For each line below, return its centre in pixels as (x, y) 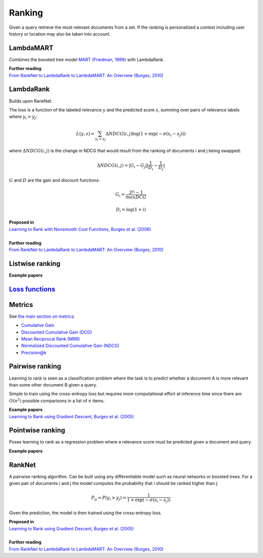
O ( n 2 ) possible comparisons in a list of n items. (57, 400)
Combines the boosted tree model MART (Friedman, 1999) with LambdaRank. (87, 59)
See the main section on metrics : (42, 316)
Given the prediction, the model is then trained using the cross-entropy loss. (85, 513)
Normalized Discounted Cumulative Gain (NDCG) (70, 346)
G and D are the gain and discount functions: (54, 180)
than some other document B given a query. (53, 385)
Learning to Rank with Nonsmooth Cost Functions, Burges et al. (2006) (80, 229)
